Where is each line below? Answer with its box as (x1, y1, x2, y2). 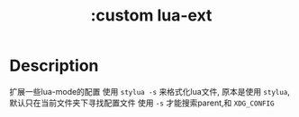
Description (9, 55, 99, 76)
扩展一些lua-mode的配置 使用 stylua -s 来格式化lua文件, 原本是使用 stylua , (9, 86, 291, 96)
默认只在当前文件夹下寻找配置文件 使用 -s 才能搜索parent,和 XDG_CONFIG (9, 97, 275, 108)
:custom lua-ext (90, 5, 213, 26)
